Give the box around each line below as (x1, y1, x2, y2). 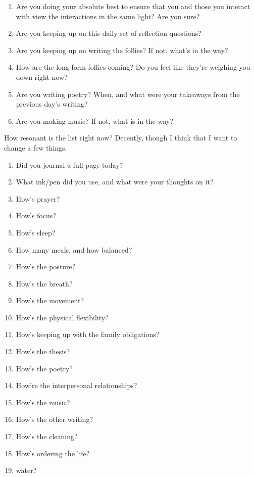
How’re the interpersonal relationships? (16, 380, 137, 391)
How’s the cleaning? (16, 431, 78, 442)
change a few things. (4, 142, 67, 153)
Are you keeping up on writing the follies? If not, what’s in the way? (16, 44, 228, 55)
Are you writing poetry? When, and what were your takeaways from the (16, 88, 240, 99)
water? (16, 465, 37, 475)
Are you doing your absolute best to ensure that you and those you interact (16, 1, 250, 11)
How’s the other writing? (16, 414, 93, 424)
